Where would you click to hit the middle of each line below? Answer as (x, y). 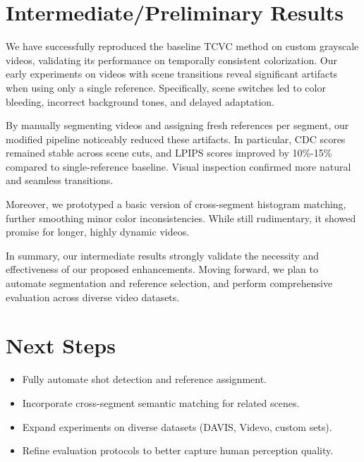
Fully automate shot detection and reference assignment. (145, 379)
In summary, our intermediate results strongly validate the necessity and (162, 255)
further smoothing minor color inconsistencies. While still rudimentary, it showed (181, 218)
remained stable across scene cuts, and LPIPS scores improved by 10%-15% (169, 153)
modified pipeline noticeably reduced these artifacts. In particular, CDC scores (176, 139)
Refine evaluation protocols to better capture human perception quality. (178, 450)
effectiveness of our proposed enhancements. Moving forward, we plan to (162, 269)
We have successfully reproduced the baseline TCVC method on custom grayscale (182, 46)
